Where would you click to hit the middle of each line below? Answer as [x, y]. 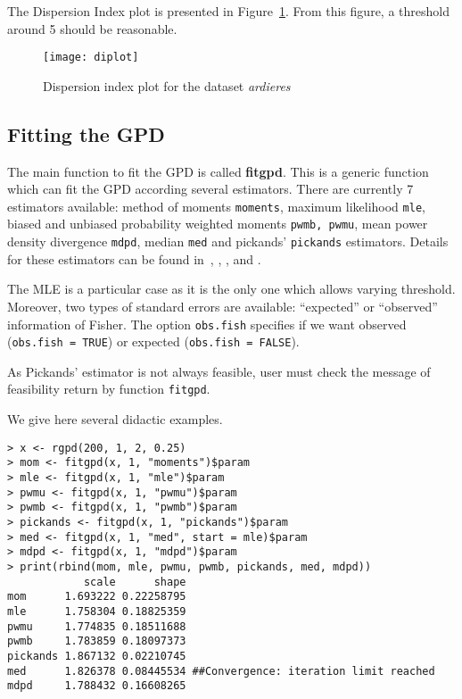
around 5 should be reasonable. [92, 28]
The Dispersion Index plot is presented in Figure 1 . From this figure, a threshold [228, 11]
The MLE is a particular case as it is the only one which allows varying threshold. [231, 289]
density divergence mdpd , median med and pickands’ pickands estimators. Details [228, 241]
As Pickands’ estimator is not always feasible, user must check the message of [219, 371]
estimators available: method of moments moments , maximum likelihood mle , [216, 206]
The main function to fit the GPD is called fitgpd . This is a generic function [218, 171]
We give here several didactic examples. [115, 419]
